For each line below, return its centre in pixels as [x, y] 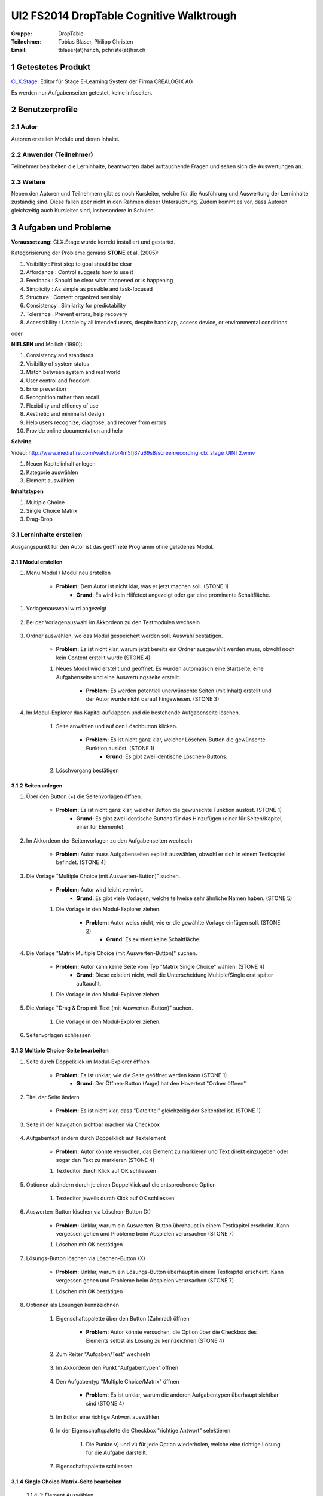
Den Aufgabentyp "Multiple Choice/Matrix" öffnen [118, 1381]
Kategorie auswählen [52, 472]
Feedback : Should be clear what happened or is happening [100, 281]
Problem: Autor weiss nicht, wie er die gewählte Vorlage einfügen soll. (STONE [183, 923]
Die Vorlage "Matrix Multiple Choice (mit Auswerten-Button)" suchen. [112, 953]
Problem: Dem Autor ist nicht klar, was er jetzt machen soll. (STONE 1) [142, 586]
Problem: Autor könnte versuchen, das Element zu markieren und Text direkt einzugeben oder [172, 1151]
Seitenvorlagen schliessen [58, 1035]
